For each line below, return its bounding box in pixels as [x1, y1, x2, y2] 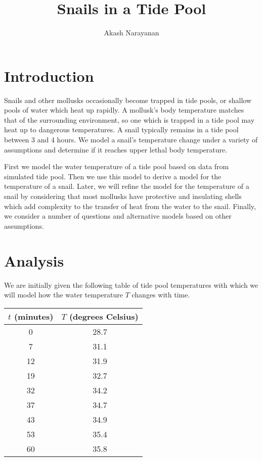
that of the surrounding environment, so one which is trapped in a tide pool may [4, 114, 255, 125]
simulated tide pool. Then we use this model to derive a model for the [4, 171, 222, 181]
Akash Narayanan [104, 27, 159, 38]
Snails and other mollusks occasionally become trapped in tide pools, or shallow [4, 94, 252, 105]
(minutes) [14, 310, 54, 322]
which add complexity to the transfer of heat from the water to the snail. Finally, [4, 200, 256, 211]
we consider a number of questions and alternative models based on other [4, 211, 232, 221]
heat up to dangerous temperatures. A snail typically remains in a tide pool [4, 124, 239, 135]
